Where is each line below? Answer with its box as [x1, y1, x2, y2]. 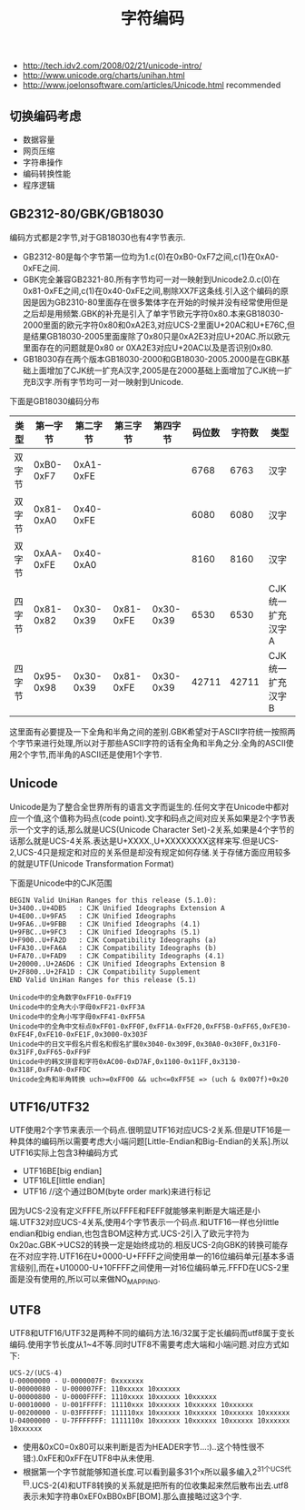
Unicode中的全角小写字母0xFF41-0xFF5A [9, 1012, 145, 1021]
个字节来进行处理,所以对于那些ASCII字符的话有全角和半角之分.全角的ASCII [9, 737, 286, 748]
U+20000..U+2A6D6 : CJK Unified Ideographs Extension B [9, 959, 225, 968]
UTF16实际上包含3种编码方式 [9, 1148, 118, 1159]
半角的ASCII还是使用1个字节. [55, 748, 162, 760]
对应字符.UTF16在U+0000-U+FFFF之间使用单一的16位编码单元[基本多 [25, 1251, 287, 1262]
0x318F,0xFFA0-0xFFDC [9, 1065, 92, 1074]
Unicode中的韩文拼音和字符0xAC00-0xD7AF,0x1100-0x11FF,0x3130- [9, 1057, 241, 1066]
